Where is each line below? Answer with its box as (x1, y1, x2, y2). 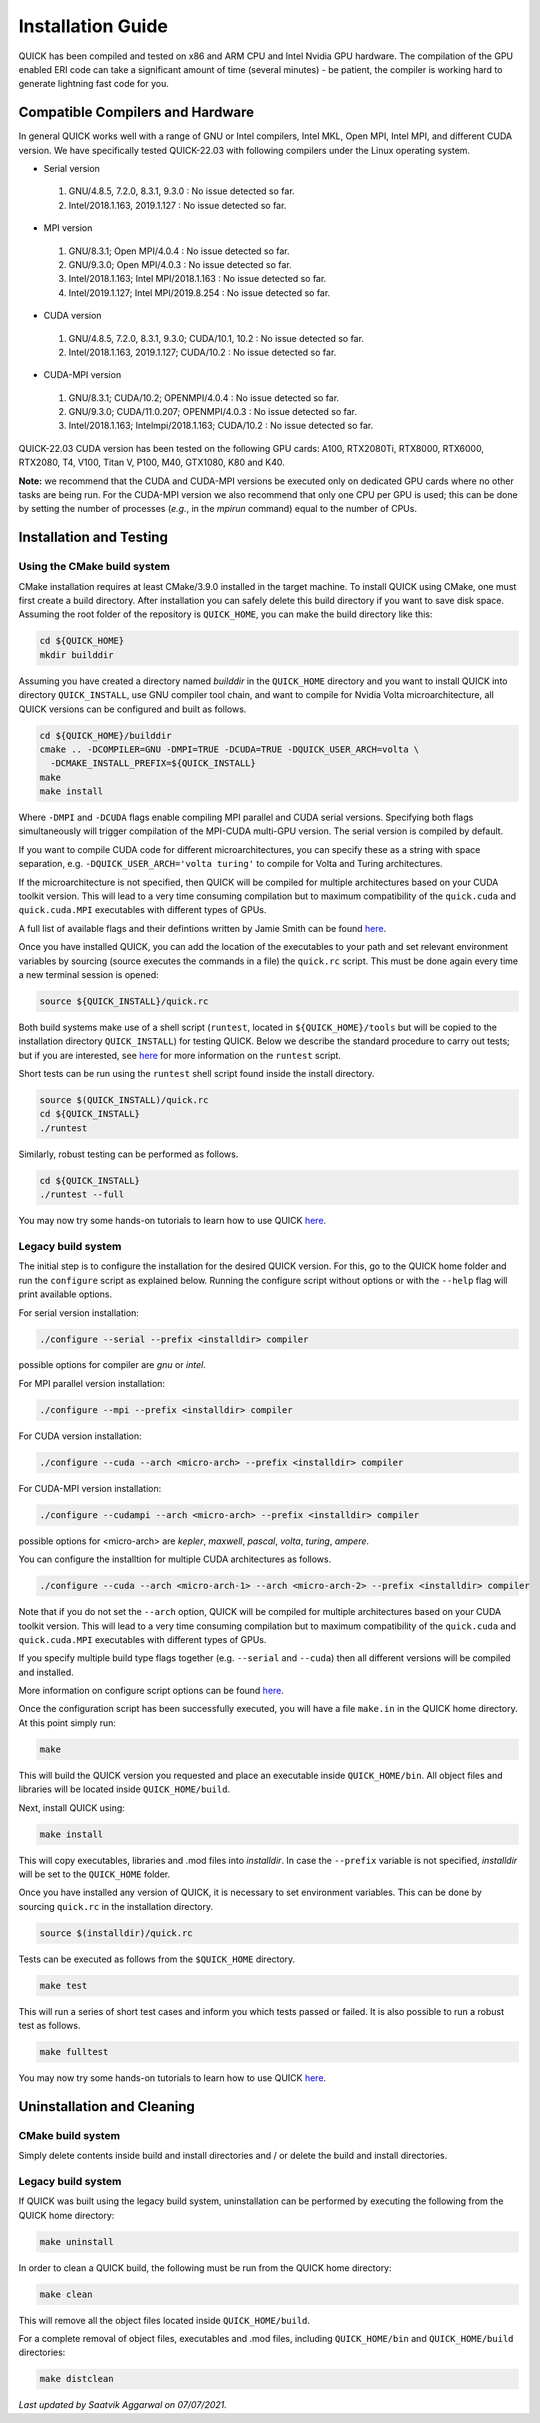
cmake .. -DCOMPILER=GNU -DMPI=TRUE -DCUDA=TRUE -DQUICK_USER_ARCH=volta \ (39, 743, 420, 755)
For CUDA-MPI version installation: (18, 1482, 162, 1494)
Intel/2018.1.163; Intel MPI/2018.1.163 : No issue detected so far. (68, 273, 327, 285)
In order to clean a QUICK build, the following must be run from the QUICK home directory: (18, 2261, 392, 2274)
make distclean (39, 2373, 114, 2385)
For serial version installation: (18, 1306, 140, 1319)
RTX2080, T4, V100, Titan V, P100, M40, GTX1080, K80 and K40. (18, 456, 285, 469)
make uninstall (39, 2236, 114, 2247)
